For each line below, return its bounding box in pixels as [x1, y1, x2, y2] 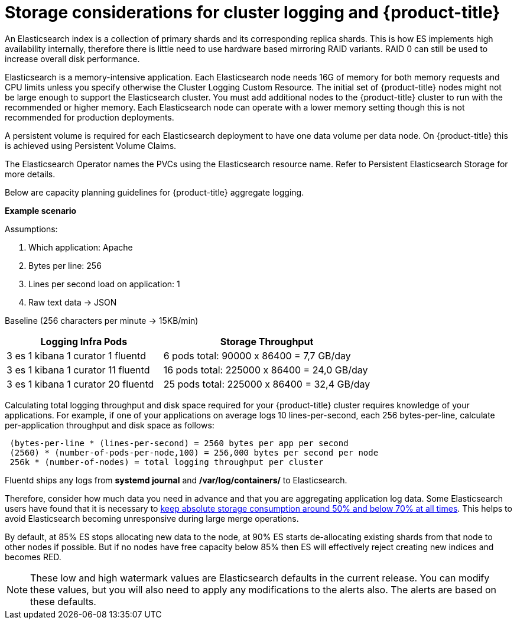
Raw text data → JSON [28, 297, 117, 307]
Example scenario [5, 205, 77, 216]
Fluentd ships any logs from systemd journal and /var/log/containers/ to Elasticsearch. [5, 474, 347, 485]
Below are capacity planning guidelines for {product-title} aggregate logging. [5, 187, 304, 197]
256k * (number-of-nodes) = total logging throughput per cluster [9, 457, 324, 467]
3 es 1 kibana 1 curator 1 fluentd [6, 349, 146, 362]
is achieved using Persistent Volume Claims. [5, 140, 177, 151]
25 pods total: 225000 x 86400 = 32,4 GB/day [163, 378, 370, 390]
